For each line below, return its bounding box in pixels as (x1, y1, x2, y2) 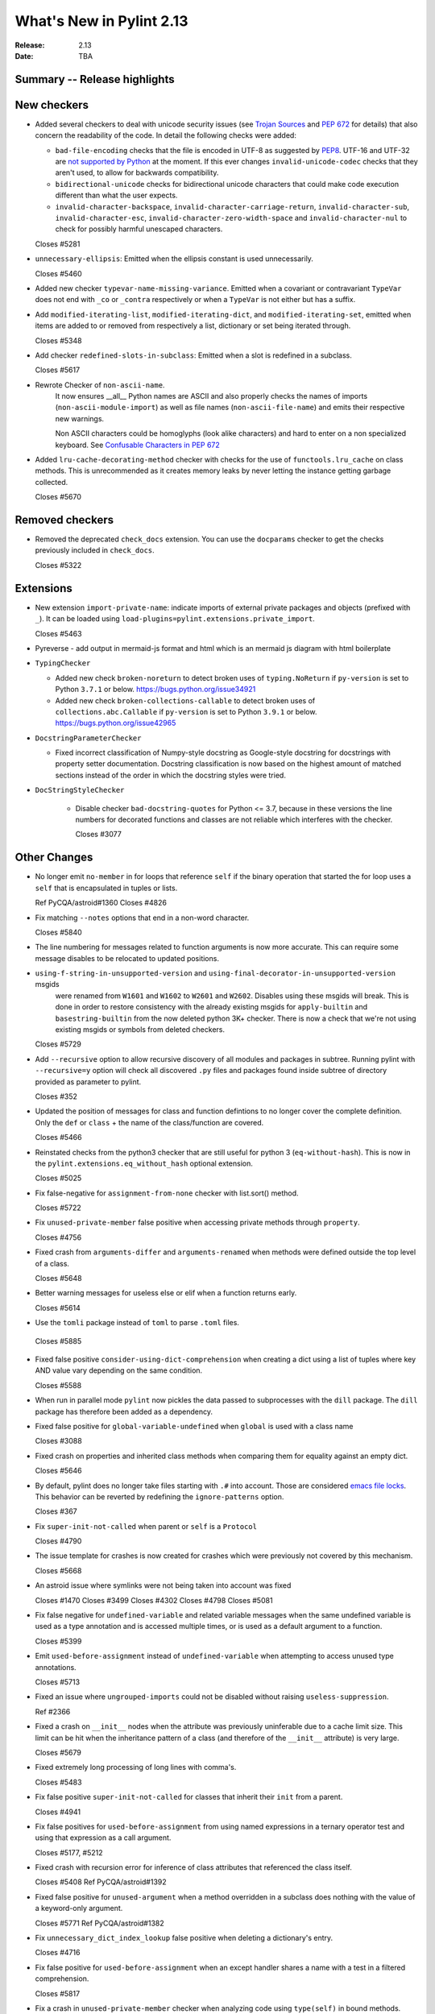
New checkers (14, 97, 89, 112)
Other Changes (14, 851, 93, 864)
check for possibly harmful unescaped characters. (55, 224, 223, 234)
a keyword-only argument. (35, 1904, 123, 1913)
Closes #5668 (35, 1565, 82, 1575)
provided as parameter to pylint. (35, 1076, 142, 1087)
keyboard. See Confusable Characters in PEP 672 (55, 440, 221, 450)
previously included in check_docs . (35, 545, 155, 555)
